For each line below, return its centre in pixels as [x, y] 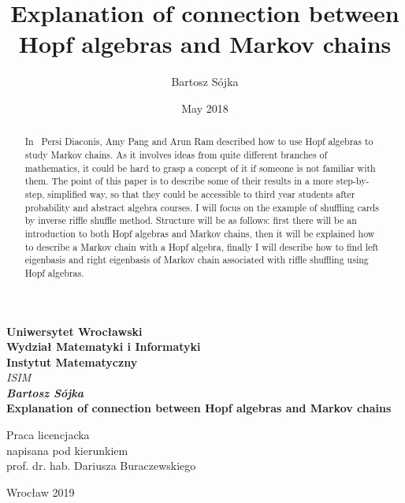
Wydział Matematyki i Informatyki [104, 347]
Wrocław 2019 [41, 492]
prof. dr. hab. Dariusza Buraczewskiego [101, 466]
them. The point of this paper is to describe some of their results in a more [179, 181]
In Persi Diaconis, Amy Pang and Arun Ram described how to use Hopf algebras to [199, 142]
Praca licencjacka [48, 435]
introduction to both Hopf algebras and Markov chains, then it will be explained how [200, 233]
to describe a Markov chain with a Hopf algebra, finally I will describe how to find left [202, 246]
